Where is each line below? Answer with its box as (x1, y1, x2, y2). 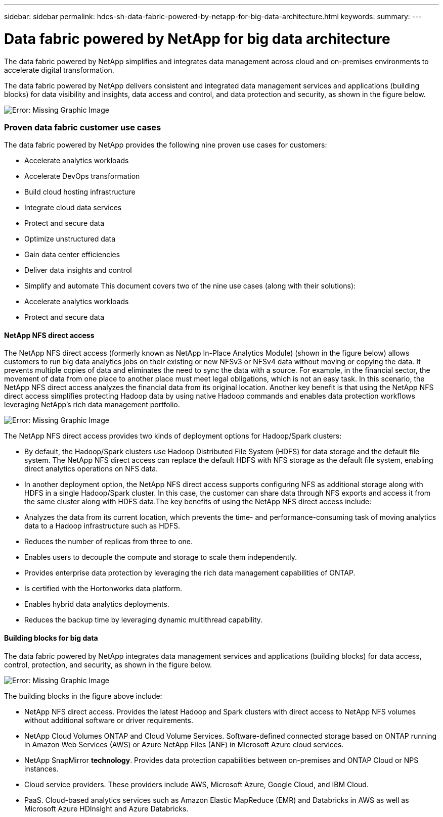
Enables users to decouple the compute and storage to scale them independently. (24, 553, 297, 562)
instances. (24, 764, 59, 773)
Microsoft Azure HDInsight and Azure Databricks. (24, 804, 189, 813)
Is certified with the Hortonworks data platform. (24, 584, 182, 593)
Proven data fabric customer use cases (4, 122, 161, 132)
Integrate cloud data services (24, 203, 122, 212)
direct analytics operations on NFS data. (24, 464, 158, 473)
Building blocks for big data (4, 634, 98, 643)
